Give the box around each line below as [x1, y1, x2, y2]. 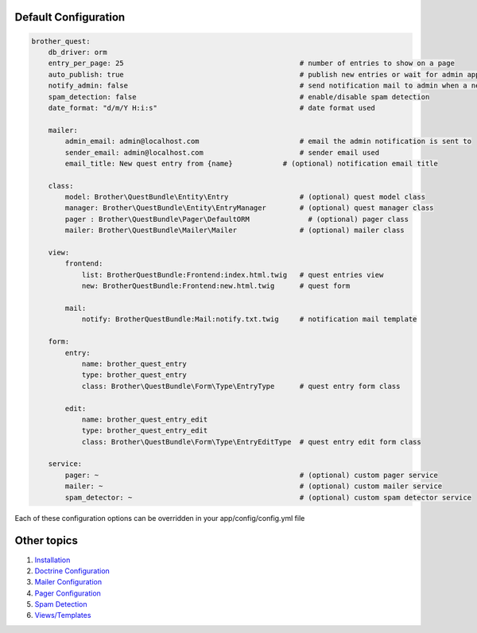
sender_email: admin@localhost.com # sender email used [64, 148, 380, 157]
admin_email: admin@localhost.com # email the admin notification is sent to [64, 137, 472, 146]
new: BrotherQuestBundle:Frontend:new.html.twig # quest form [81, 282, 351, 290]
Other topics [14, 534, 79, 548]
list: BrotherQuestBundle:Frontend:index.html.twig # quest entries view [81, 270, 384, 279]
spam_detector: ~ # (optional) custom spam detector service [64, 493, 472, 502]
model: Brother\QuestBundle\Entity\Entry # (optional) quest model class [64, 192, 425, 202]
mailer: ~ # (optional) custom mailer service [64, 482, 443, 491]
